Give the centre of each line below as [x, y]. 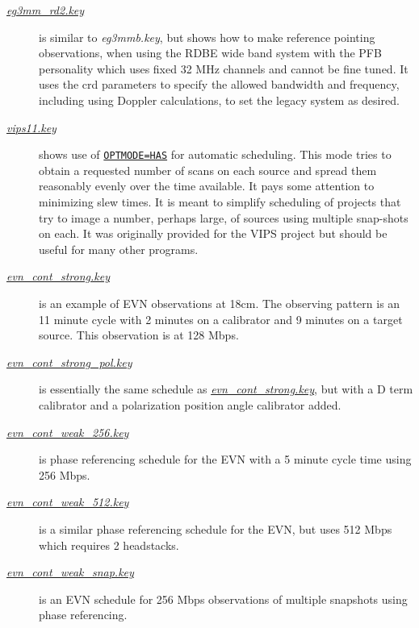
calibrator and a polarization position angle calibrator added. [190, 404]
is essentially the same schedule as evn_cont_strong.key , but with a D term [226, 389]
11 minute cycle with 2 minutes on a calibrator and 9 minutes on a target [221, 319]
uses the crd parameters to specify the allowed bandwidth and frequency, [219, 84]
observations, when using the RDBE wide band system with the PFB [210, 53]
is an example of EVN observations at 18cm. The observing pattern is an [220, 303]
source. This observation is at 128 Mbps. [139, 335]
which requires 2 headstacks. [109, 545]
